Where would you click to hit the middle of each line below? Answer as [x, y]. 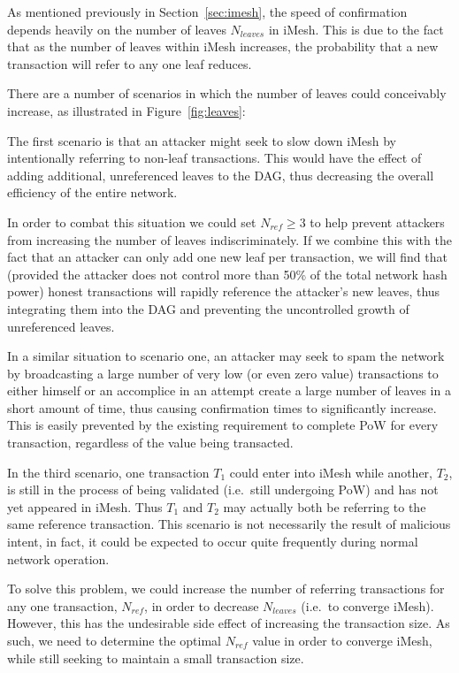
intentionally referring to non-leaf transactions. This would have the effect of [214, 158]
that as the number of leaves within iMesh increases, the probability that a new [223, 46]
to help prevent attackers [377, 222]
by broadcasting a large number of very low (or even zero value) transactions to [223, 373]
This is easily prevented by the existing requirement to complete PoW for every [223, 425]
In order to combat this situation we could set [132, 222]
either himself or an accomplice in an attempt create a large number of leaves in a [229, 390]
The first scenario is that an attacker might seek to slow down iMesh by [202, 140]
